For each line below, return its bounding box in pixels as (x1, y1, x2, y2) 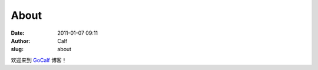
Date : (11, 29, 25, 36)
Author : (11, 37, 31, 44)
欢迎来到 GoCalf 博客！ (11, 56, 67, 64)
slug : (11, 46, 24, 53)
